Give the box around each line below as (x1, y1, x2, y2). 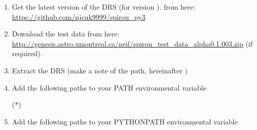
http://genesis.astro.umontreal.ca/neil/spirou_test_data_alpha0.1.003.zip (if (12, 38, 253, 49)
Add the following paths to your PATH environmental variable (12, 82, 206, 93)
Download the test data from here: (12, 28, 120, 39)
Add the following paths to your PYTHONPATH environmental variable (12, 116, 238, 126)
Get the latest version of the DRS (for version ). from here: (12, 2, 196, 12)
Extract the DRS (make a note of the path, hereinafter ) (12, 65, 188, 75)
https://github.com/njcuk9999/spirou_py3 (12, 11, 145, 22)
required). (12, 48, 43, 59)
